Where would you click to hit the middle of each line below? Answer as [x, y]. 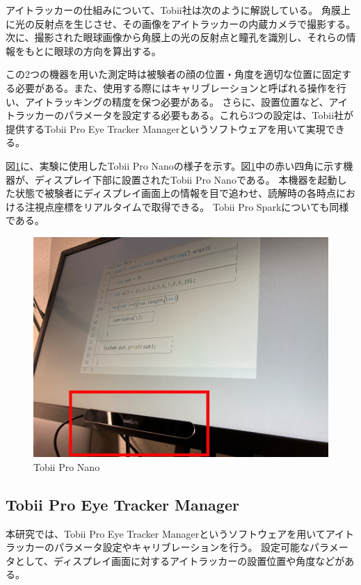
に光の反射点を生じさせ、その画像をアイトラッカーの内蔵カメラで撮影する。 [181, 23]
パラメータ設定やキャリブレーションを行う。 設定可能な [182, 547]
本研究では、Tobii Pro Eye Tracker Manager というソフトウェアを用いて [166, 533]
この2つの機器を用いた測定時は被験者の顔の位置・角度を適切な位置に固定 [174, 74]
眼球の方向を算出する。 [107, 50]
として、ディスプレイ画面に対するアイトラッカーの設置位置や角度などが [180, 560]
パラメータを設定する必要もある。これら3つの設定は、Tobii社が [209, 115]
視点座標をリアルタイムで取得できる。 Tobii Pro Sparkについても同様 [192, 206]
